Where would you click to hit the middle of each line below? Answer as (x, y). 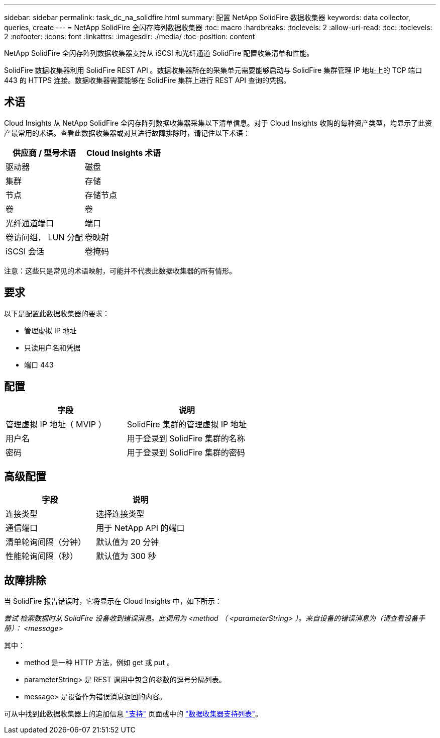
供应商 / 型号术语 (44, 153)
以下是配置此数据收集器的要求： (57, 313)
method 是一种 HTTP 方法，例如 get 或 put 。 (99, 663)
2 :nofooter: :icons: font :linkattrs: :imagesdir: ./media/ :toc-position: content (130, 36)
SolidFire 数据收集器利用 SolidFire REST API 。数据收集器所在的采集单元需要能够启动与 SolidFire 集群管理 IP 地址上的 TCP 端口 (213, 70)
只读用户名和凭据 (52, 347)
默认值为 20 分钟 (128, 542)
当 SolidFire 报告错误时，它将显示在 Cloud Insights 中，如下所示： (113, 601)
